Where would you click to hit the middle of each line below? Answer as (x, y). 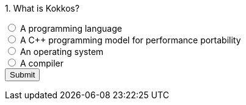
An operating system (62, 52)
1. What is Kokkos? (42, 8)
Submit (23, 75)
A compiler (42, 63)
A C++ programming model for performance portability (130, 40)
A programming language (71, 28)
